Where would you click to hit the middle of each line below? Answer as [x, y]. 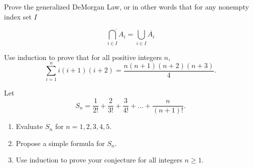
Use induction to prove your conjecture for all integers [99, 160]
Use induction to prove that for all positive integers [83, 57]
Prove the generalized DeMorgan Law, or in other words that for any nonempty [126, 6]
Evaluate [29, 126]
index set [18, 16]
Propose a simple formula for [60, 143]
